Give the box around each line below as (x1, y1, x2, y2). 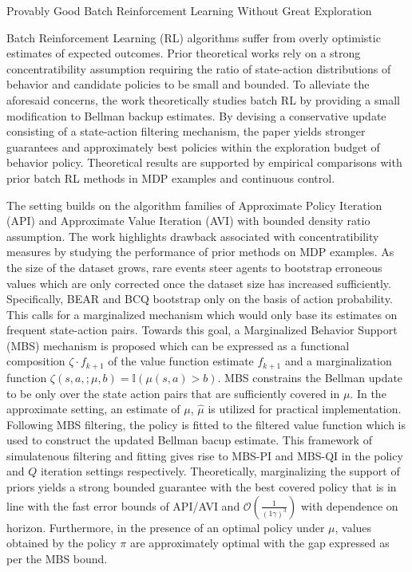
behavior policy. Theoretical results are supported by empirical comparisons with (6, 154, 402, 171)
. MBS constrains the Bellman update (217, 369, 403, 385)
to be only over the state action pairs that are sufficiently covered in (6, 385, 340, 401)
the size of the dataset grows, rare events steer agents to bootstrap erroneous (6, 258, 382, 275)
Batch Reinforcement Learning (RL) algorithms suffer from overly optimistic (6, 29, 381, 45)
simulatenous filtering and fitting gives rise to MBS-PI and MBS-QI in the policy (6, 447, 403, 464)
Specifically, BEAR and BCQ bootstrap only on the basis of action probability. (6, 290, 393, 307)
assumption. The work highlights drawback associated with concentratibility (6, 227, 379, 244)
